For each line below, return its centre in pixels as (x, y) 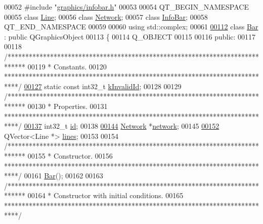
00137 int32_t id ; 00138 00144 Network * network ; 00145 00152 (122, 126)
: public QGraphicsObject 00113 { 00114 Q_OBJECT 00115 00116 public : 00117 (130, 36)
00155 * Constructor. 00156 (70, 155)
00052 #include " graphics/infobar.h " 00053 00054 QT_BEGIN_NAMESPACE (126, 7)
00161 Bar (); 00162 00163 (63, 176)
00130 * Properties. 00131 (68, 106)
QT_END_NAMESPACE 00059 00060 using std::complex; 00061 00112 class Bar (131, 27)
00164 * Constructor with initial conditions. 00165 (105, 195)
